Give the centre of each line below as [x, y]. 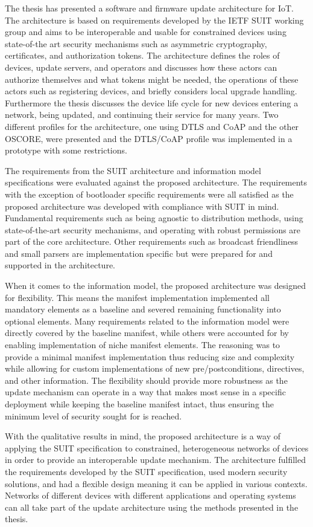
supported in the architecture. [60, 265]
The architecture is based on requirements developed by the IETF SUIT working [154, 20]
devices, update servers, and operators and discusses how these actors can [141, 67]
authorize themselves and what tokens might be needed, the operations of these [152, 79]
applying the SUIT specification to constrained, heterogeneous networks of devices [157, 448]
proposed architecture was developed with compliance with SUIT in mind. [142, 206]
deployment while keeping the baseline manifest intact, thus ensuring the [140, 404]
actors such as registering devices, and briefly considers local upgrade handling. [151, 91]
